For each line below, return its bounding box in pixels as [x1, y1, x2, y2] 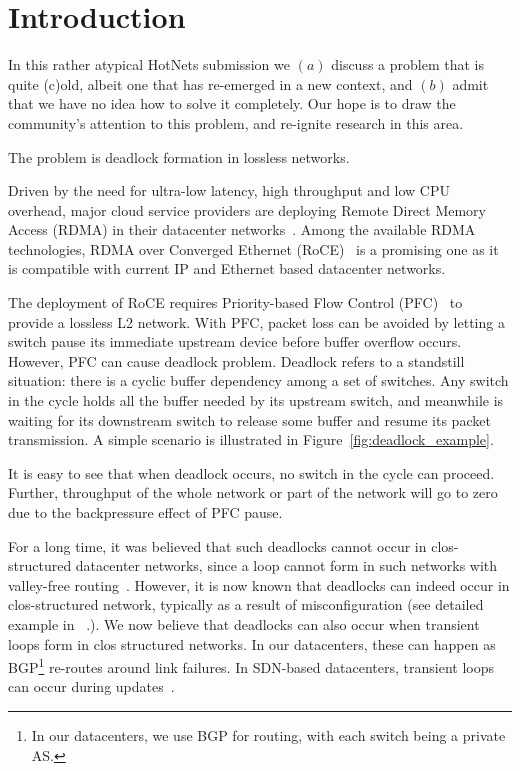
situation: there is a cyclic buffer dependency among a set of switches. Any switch [8, 370, 509, 391]
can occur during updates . [8, 676, 175, 697]
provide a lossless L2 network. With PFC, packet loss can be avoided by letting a [8, 311, 505, 332]
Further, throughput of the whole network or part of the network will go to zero [8, 482, 498, 503]
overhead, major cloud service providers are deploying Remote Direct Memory [8, 199, 487, 220]
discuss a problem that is [331, 54, 484, 75]
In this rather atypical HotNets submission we [8, 54, 291, 75]
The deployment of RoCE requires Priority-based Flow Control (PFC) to [8, 292, 463, 313]
